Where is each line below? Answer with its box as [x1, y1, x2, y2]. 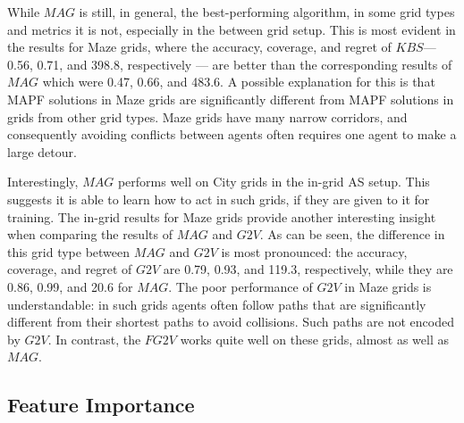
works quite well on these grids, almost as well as [180, 329, 450, 348]
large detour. [7, 142, 77, 161]
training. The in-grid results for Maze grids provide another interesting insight [7, 207, 436, 226]
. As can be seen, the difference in [259, 225, 445, 244]
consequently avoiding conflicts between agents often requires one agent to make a [7, 125, 457, 144]
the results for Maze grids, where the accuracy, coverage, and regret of [7, 37, 392, 56]
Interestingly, [7, 172, 79, 191]
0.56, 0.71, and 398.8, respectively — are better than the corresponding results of [7, 54, 452, 73]
